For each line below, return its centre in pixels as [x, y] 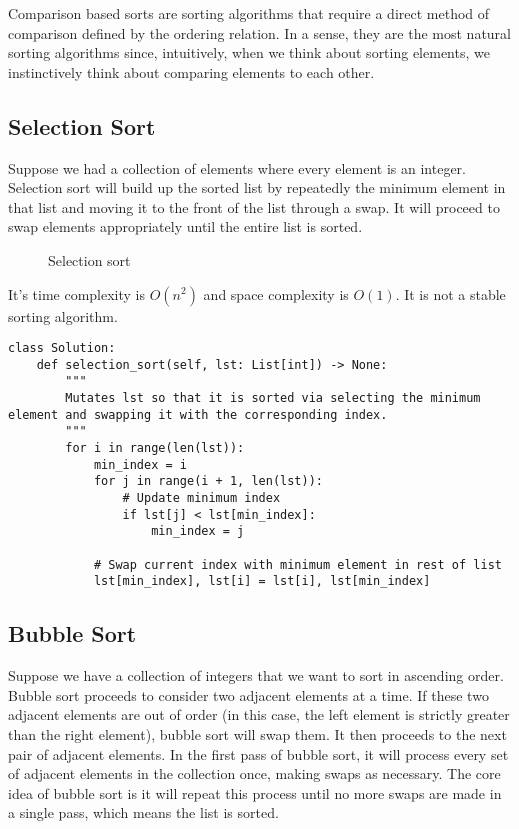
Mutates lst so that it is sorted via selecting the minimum [273, 398]
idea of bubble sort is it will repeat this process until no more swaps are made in [255, 792]
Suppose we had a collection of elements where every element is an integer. [237, 167]
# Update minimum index [201, 498]
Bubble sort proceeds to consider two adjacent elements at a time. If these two [248, 694]
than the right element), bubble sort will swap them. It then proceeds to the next [257, 733]
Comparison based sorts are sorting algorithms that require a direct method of [249, 13]
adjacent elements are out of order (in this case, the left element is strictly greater [259, 714]
